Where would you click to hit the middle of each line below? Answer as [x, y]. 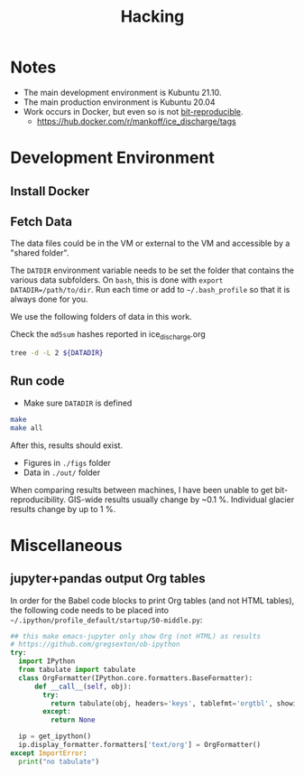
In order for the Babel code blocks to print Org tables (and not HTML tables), [152, 600]
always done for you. [49, 299]
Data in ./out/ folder [62, 472]
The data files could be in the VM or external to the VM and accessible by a [150, 243]
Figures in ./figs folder [67, 462]
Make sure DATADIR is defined [78, 403]
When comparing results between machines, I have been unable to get [142, 490]
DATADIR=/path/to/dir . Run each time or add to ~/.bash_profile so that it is [150, 290]
